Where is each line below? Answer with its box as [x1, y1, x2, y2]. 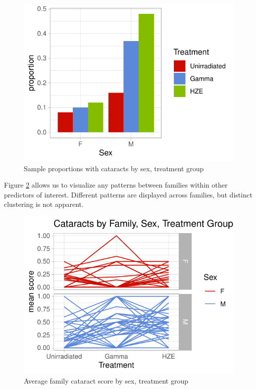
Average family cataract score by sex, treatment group [24, 375, 189, 386]
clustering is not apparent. [4, 199, 84, 209]
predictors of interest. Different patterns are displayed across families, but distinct [4, 189, 253, 199]
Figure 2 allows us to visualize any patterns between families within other [4, 180, 228, 190]
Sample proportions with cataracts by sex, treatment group [24, 163, 204, 173]
